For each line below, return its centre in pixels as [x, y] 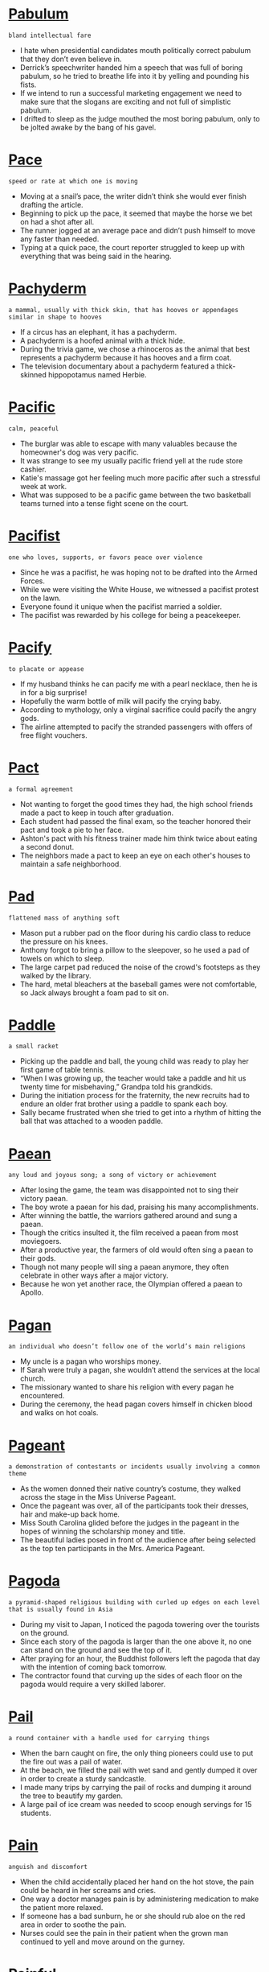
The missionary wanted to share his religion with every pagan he [127, 1387]
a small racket [34, 1047]
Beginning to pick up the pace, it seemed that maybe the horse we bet [136, 213]
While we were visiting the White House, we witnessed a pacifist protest [139, 589]
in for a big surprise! [53, 692]
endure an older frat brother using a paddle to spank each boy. [124, 1104]
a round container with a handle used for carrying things [109, 1739]
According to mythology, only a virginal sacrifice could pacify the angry [138, 710]
